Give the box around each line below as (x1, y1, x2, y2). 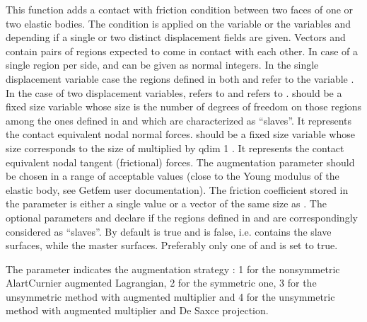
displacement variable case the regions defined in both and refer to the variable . (6, 71, 354, 86)
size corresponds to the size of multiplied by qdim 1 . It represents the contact (6, 140, 344, 155)
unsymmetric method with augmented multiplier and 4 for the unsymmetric (6, 289, 335, 304)
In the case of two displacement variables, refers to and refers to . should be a (6, 85, 342, 100)
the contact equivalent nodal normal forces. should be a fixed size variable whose (6, 127, 355, 142)
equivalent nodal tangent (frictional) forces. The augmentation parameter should (6, 154, 355, 169)
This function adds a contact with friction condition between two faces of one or (6, 2, 354, 16)
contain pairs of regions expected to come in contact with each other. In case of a (6, 43, 359, 58)
